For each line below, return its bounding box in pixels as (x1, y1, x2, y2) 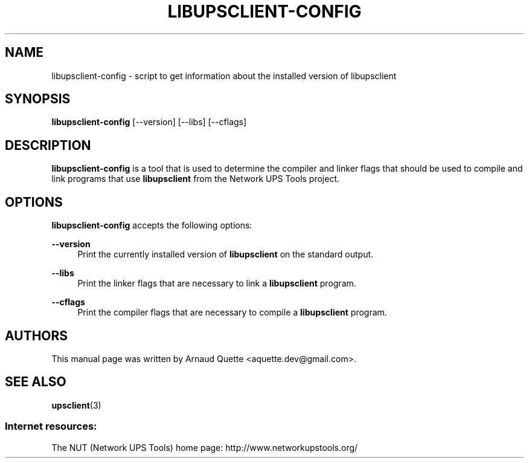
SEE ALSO (5, 374, 66, 390)
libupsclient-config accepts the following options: (51, 220, 252, 231)
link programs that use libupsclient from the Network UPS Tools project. (51, 173, 340, 184)
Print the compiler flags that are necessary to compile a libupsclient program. (77, 307, 387, 318)
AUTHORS (5, 328, 68, 343)
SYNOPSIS (5, 91, 71, 107)
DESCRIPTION (5, 137, 91, 153)
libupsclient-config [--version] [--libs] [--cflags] (51, 117, 247, 128)
